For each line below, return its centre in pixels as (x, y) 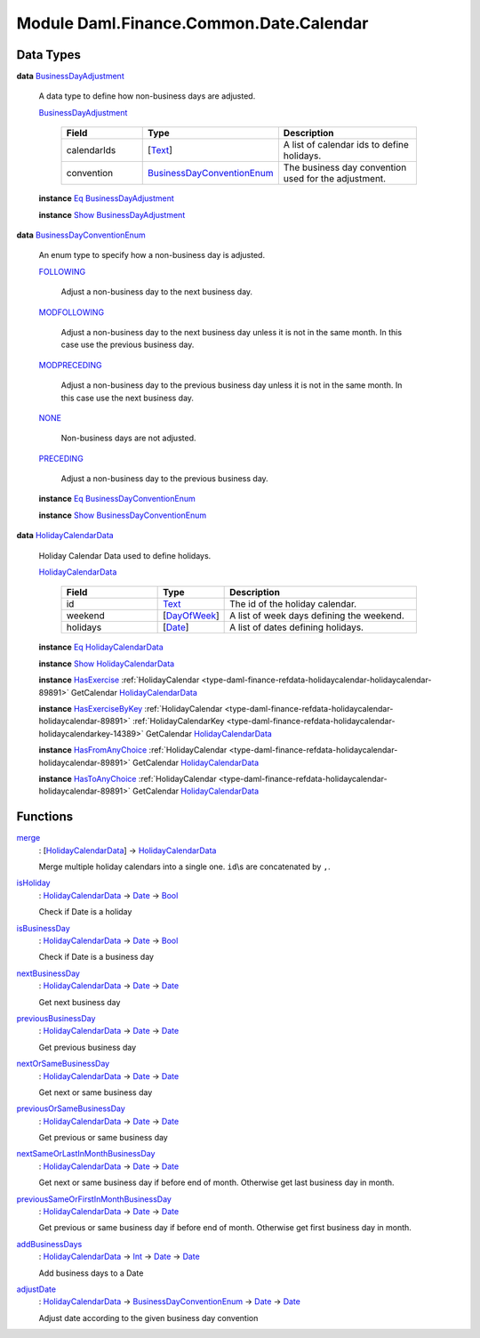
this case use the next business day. (128, 398)
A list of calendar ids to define (346, 145)
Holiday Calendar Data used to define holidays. (125, 555)
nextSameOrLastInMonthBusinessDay (86, 1154)
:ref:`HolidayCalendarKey (178, 721)
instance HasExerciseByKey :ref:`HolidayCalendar (131, 709)
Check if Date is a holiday (85, 912)
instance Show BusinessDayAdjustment (112, 214)
